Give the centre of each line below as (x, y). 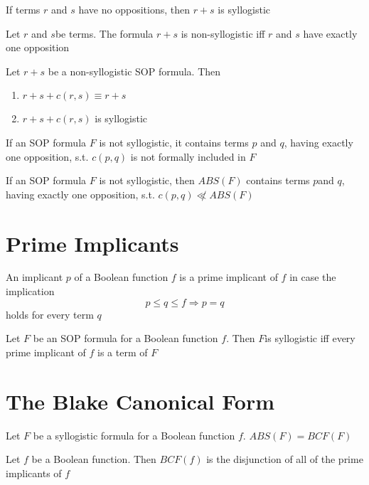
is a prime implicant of (229, 277)
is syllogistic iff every (310, 338)
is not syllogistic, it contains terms (174, 142)
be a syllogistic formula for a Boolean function (134, 435)
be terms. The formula (104, 33)
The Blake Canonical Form (140, 401)
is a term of (123, 352)
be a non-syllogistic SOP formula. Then (134, 71)
